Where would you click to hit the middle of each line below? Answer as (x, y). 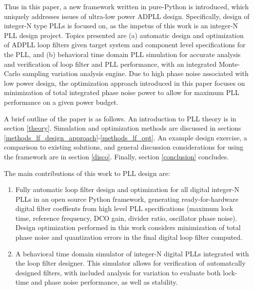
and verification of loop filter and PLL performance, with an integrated (110, 64)
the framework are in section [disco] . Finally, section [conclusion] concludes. (117, 156)
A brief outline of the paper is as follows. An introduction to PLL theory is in (120, 118)
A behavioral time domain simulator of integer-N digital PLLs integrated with (132, 253)
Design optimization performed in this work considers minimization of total (128, 227)
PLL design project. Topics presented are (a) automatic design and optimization (124, 35)
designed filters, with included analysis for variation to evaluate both (118, 272)
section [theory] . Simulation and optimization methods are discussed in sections (123, 128)
